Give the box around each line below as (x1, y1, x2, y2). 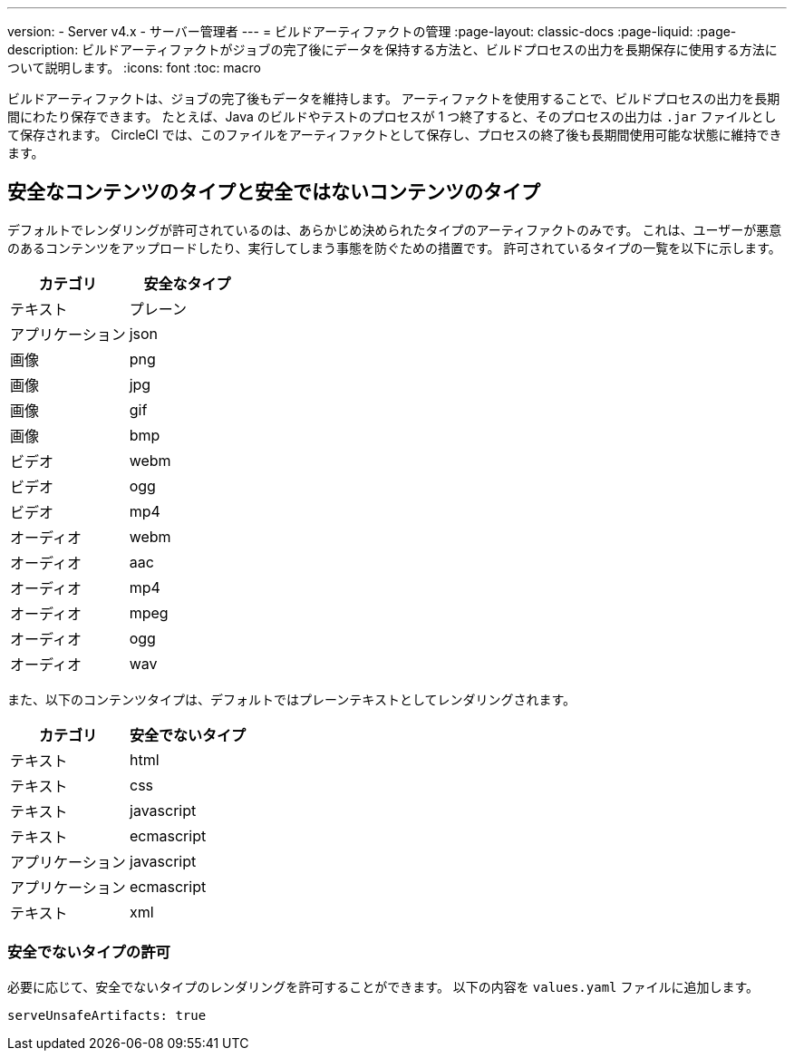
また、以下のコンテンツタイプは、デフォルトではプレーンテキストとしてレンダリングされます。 (7, 691, 576, 707)
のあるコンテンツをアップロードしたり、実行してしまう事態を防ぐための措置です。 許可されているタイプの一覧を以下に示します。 (7, 239, 781, 256)
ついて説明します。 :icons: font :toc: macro (7, 60, 261, 75)
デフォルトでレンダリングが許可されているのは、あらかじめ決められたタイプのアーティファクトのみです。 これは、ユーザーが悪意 (7, 221, 782, 238)
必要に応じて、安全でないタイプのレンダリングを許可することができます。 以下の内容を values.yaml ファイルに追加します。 (7, 978, 760, 995)
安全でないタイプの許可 (7, 943, 170, 962)
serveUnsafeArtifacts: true (7, 1007, 207, 1023)
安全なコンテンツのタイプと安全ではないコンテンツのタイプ (7, 180, 540, 204)
